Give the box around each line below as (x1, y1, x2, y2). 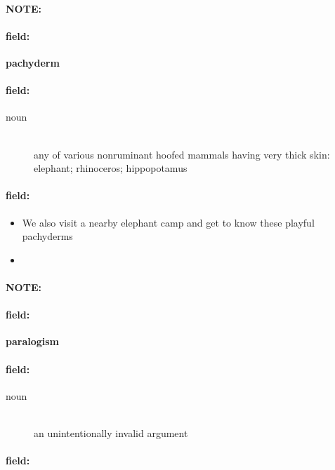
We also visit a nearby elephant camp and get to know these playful (22, 215, 315, 229)
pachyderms (22, 229, 73, 243)
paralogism (6, 334, 60, 349)
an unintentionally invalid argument (34, 425, 188, 440)
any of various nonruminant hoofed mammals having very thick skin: (34, 147, 330, 161)
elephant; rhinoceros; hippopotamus (34, 161, 188, 175)
